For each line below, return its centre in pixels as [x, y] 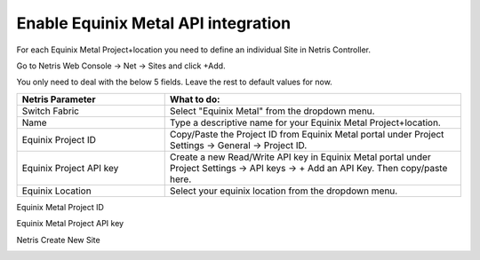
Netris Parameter [59, 99]
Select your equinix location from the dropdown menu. [284, 191]
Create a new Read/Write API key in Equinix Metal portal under [300, 157]
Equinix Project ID [59, 139]
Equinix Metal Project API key [70, 224]
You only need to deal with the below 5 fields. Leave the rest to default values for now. [174, 82]
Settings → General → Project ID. [238, 145]
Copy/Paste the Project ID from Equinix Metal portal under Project [307, 134]
